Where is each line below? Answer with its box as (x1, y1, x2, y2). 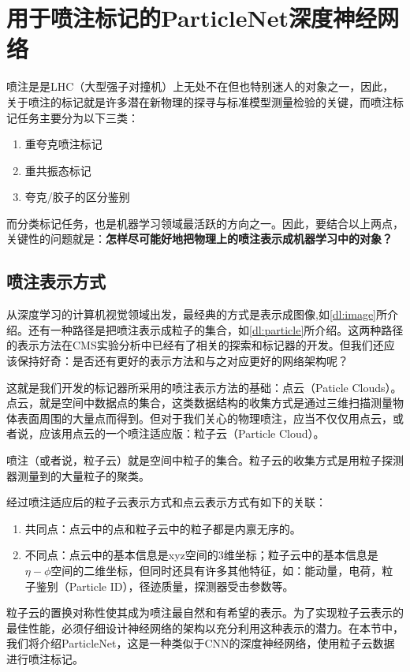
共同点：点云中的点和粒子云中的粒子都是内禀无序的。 (24, 520, 301, 536)
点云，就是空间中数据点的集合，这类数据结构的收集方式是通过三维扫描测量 (6, 394, 393, 411)
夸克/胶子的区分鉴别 (24, 189, 130, 205)
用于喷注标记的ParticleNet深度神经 (6, 2, 377, 34)
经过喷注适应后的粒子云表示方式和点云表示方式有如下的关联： (6, 494, 326, 510)
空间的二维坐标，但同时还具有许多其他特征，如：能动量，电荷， (50, 562, 382, 578)
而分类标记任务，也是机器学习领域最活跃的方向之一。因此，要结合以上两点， (6, 215, 404, 231)
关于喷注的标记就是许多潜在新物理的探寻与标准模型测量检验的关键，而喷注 (6, 93, 393, 110)
